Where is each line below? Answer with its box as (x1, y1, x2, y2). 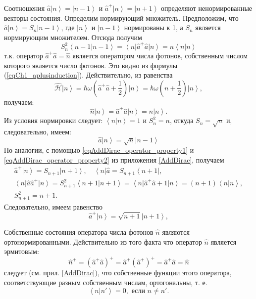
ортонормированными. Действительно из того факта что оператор (4, 236, 202, 247)
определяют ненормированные (161, 3, 253, 13)
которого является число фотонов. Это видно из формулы (4, 60, 178, 70)
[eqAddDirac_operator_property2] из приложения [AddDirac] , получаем (4, 154, 224, 165)
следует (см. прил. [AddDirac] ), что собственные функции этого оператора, (4, 267, 232, 278)
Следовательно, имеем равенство (4, 201, 103, 212)
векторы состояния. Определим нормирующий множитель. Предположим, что (4, 12, 239, 23)
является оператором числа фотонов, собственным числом (72, 50, 248, 61)
